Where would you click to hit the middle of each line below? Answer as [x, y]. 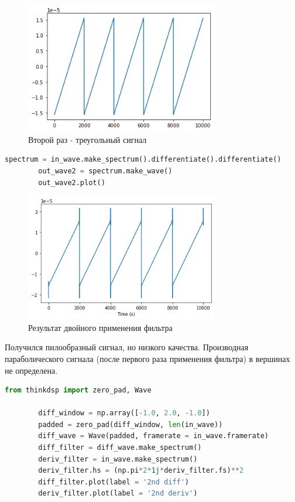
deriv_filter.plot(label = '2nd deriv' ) [118, 494]
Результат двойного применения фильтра [100, 327]
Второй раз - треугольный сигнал [88, 139]
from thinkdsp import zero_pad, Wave [78, 390]
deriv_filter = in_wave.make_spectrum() [118, 459]
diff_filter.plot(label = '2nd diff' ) [114, 482]
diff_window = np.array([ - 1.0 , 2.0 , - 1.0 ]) [124, 413]
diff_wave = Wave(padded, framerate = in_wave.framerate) [154, 436]
